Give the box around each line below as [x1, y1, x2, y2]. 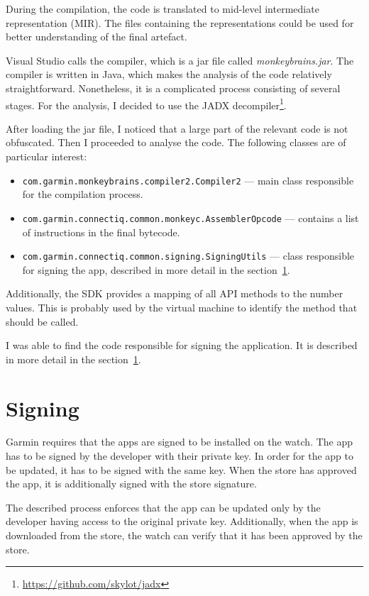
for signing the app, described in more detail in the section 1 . [22, 262, 290, 277]
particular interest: [6, 149, 87, 163]
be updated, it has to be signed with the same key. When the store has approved [6, 462, 357, 477]
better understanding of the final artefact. [6, 29, 187, 44]
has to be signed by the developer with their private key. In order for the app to [6, 448, 354, 463]
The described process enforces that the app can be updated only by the [6, 500, 321, 514]
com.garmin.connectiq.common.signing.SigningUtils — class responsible [22, 248, 355, 263]
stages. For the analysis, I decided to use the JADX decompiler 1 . [6, 95, 287, 112]
